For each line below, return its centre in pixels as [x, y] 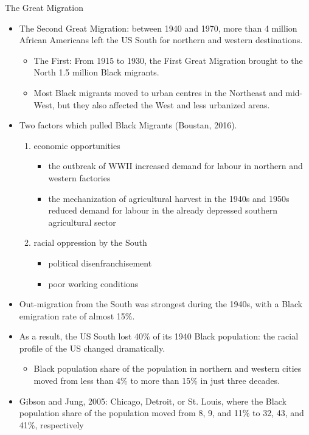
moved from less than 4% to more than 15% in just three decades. [157, 381]
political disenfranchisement [100, 263]
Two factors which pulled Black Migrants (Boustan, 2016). [128, 125]
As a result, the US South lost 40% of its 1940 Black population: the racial [159, 336]
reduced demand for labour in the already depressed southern [163, 210]
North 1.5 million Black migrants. [96, 72]
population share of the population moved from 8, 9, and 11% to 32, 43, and [161, 413]
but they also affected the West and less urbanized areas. [164, 104]
